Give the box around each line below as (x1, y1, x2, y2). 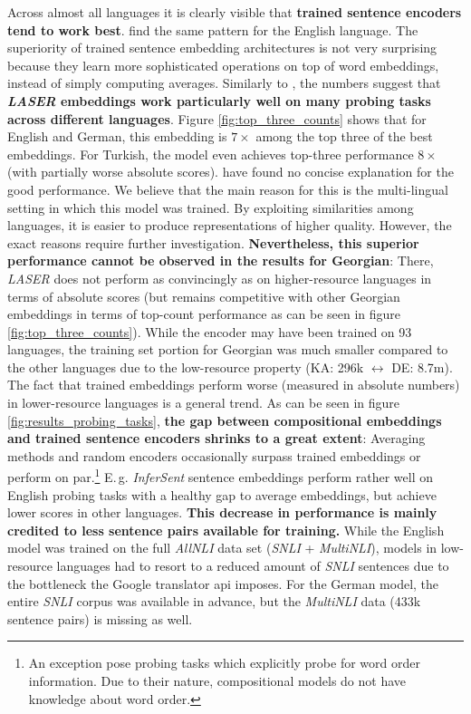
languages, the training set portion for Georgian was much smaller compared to (7, 340, 448, 359)
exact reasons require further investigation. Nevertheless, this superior (7, 233, 419, 252)
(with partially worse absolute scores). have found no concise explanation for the (7, 162, 454, 181)
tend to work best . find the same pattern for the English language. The (7, 20, 418, 39)
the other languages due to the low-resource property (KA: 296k (7, 357, 364, 376)
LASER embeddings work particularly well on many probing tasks (7, 91, 431, 110)
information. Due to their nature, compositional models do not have (28, 671, 407, 690)
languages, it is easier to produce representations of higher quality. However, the (7, 216, 452, 235)
